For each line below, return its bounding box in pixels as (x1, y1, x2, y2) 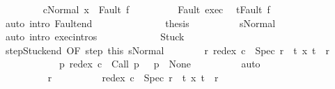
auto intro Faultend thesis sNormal (5, 15, 276, 30)
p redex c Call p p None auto (59, 56, 260, 71)
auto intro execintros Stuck (5, 29, 185, 44)
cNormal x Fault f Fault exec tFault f (42, 2, 270, 16)
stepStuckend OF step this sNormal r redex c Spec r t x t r (5, 42, 330, 57)
